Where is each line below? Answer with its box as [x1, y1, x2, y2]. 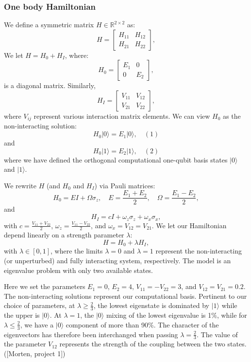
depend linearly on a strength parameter [4, 230, 124, 240]
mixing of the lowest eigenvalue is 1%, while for [106, 310, 247, 320]
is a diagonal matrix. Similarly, [4, 80, 96, 90]
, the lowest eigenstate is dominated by [93, 300, 209, 310]
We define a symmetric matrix [4, 19, 94, 30]
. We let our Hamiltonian [151, 220, 227, 230]
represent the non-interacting [155, 246, 242, 256]
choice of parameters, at [4, 300, 75, 310]
